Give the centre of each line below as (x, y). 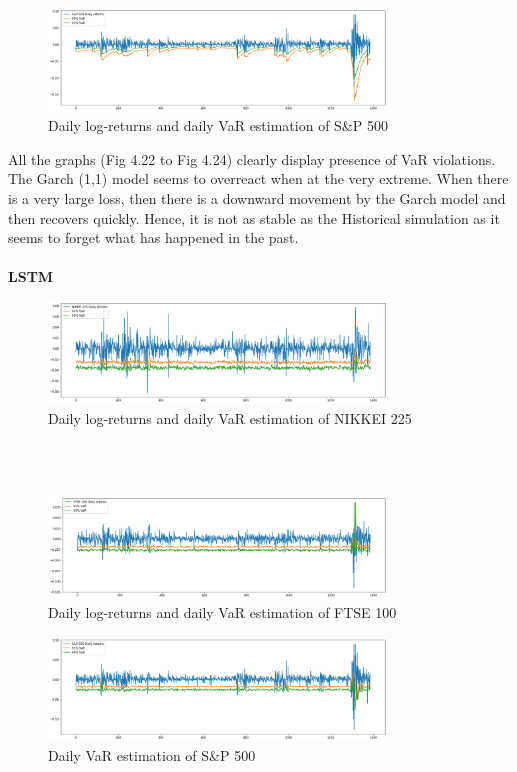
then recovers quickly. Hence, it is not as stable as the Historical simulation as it (254, 217)
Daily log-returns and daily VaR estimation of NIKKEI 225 (230, 417)
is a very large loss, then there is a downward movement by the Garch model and (257, 198)
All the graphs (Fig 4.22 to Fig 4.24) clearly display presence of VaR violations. (252, 158)
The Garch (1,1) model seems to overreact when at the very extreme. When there (258, 178)
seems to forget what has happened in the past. (153, 237)
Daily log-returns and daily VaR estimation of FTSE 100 (222, 612)
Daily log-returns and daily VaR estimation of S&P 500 (218, 125)
